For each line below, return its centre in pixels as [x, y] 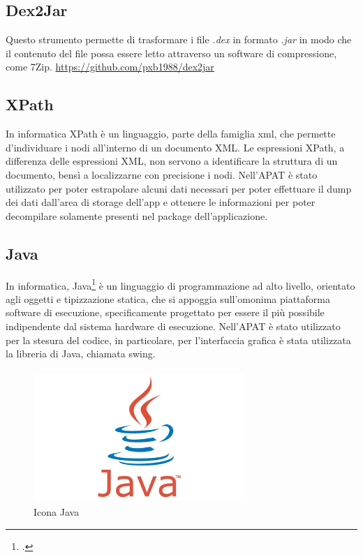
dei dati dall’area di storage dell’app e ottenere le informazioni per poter [161, 202]
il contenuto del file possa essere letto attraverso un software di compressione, [171, 53]
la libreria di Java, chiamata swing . [81, 354]
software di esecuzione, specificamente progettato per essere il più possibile [165, 312]
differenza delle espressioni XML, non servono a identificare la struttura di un [172, 161]
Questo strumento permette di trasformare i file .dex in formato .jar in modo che [179, 39]
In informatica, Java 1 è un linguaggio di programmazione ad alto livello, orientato [180, 284]
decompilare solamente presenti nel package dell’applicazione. [137, 215]
